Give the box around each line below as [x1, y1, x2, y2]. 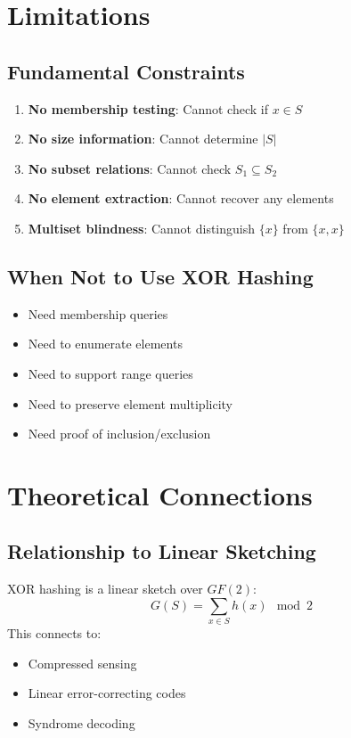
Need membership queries [28, 304, 168, 323]
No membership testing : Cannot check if [28, 99, 268, 118]
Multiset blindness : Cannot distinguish [28, 218, 256, 237]
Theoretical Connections [7, 476, 313, 512]
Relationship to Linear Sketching [7, 537, 316, 565]
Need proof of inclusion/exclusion [28, 424, 211, 443]
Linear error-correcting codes [28, 684, 186, 702]
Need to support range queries [28, 364, 193, 382]
